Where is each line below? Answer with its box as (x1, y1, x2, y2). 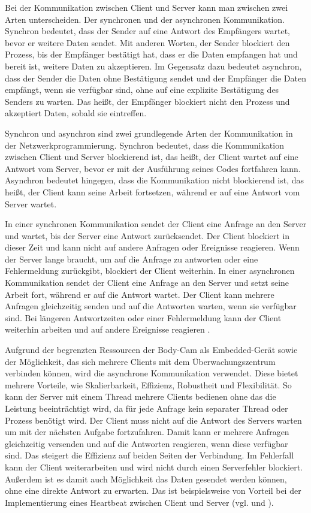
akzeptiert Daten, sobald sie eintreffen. (5, 107, 147, 119)
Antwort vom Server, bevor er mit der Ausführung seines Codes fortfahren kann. (5, 162, 301, 174)
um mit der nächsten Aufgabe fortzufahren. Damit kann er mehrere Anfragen (5, 426, 289, 438)
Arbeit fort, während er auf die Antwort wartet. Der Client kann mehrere (5, 288, 274, 300)
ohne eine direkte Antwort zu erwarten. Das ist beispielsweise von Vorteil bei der (5, 484, 301, 497)
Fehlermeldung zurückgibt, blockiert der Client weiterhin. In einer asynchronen (5, 264, 295, 277)
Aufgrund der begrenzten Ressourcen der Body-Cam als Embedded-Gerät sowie (5, 343, 298, 356)
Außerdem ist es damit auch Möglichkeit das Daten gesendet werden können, (5, 472, 287, 485)
